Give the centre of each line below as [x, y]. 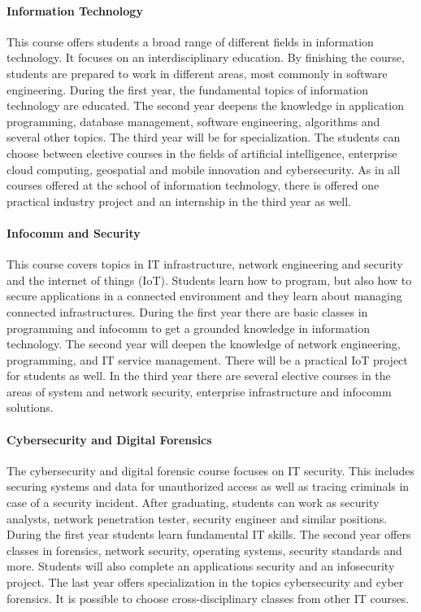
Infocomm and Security [74, 232]
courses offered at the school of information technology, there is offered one [193, 185]
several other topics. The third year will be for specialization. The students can [204, 137]
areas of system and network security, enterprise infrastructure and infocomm [199, 391]
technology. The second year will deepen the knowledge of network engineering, [204, 344]
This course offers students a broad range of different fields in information [190, 41]
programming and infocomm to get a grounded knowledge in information [189, 328]
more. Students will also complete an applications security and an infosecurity [201, 566]
